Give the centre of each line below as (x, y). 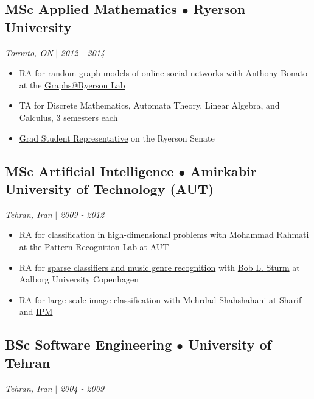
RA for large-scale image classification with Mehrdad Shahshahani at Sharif (160, 299)
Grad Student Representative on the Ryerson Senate (117, 138)
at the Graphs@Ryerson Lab (72, 84)
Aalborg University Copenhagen (79, 279)
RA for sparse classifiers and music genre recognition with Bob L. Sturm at (159, 267)
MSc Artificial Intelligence (89, 171)
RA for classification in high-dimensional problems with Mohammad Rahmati (164, 235)
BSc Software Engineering (89, 344)
